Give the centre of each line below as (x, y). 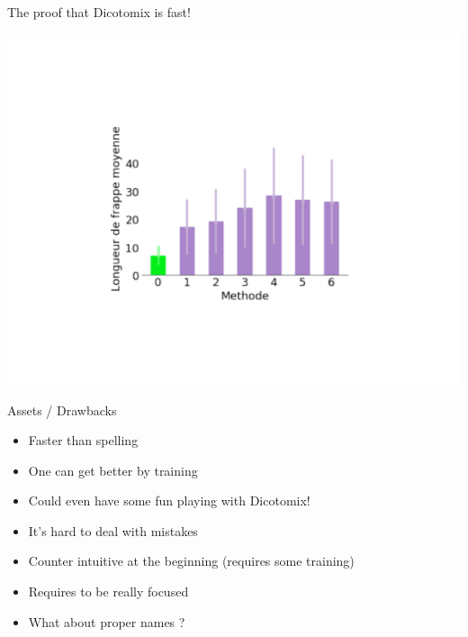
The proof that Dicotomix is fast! (99, 12)
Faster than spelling (83, 440)
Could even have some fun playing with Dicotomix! (169, 500)
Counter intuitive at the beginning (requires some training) (191, 561)
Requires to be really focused (108, 591)
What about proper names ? (107, 621)
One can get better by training (113, 470)
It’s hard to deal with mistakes (113, 530)
